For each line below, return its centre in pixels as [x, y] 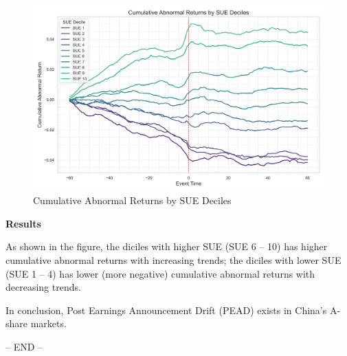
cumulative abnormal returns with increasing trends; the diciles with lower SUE [173, 259]
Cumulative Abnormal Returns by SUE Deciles [132, 200]
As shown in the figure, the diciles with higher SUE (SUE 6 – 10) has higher [167, 246]
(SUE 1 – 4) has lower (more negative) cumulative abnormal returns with [160, 273]
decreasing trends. [43, 287]
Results [23, 223]
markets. [48, 323]
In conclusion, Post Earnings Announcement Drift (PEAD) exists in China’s [166, 310]
